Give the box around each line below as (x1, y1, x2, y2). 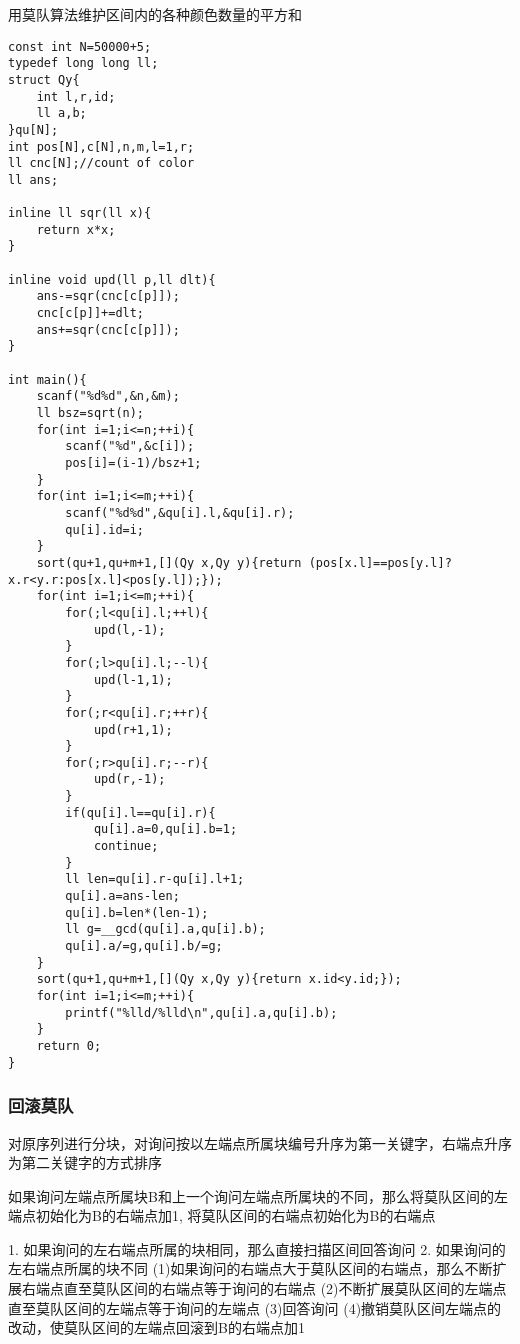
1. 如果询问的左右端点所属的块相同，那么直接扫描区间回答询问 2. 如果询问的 (8, 1238, 506, 1259)
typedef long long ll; (8, 56, 159, 71)
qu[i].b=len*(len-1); (65, 905, 209, 920)
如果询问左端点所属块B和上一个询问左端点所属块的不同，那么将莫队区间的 (8, 1185, 494, 1206)
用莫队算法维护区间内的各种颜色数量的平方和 (8, 4, 302, 24)
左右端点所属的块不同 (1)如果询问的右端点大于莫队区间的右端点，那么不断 (8, 1258, 493, 1279)
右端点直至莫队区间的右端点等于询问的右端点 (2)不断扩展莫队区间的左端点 (21, 1278, 507, 1299)
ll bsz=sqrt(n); (36, 406, 145, 421)
